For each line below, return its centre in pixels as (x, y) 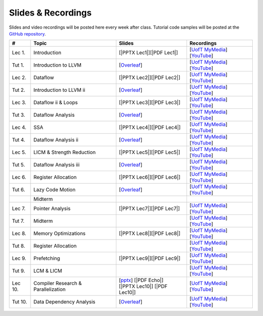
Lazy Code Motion (54, 190)
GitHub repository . (28, 34)
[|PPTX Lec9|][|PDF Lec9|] (150, 259)
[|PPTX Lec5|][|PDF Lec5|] (149, 152)
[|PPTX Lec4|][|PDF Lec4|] (150, 127)
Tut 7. (18, 221)
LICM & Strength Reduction (65, 152)
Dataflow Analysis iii (56, 165)
